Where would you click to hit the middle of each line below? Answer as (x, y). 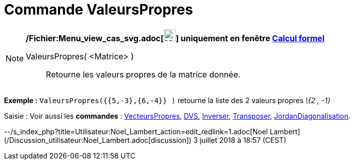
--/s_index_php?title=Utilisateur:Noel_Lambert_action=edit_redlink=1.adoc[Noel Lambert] (152, 131)
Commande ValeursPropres (99, 10)
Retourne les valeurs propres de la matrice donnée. (143, 74)
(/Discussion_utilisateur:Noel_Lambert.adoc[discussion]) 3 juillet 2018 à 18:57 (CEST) (145, 140)
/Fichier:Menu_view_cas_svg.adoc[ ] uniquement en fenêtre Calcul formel (175, 38)
